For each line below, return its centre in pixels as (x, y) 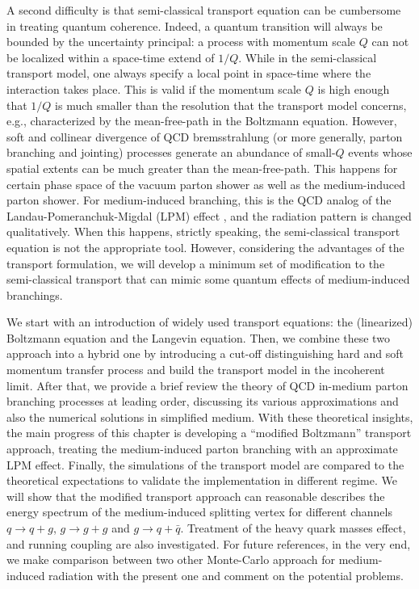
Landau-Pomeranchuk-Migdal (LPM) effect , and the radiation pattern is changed (209, 215)
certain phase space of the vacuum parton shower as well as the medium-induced (206, 184)
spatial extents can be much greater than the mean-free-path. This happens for (202, 168)
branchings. (35, 294)
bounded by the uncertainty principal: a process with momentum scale (181, 42)
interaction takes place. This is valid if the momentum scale (154, 88)
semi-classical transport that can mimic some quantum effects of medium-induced (208, 279)
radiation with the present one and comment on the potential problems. (226, 575)
